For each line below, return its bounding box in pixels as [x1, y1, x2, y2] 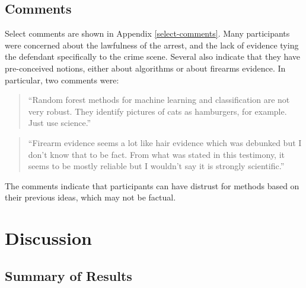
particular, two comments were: [5, 73, 119, 86]
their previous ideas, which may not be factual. [5, 191, 176, 203]
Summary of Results [5, 266, 132, 284]
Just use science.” [28, 117, 91, 129]
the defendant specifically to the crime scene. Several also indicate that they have [5, 50, 301, 63]
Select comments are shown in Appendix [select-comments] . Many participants [5, 27, 290, 40]
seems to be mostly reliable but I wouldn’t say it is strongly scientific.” [28, 160, 285, 172]
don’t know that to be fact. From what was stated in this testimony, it [28, 148, 285, 160]
